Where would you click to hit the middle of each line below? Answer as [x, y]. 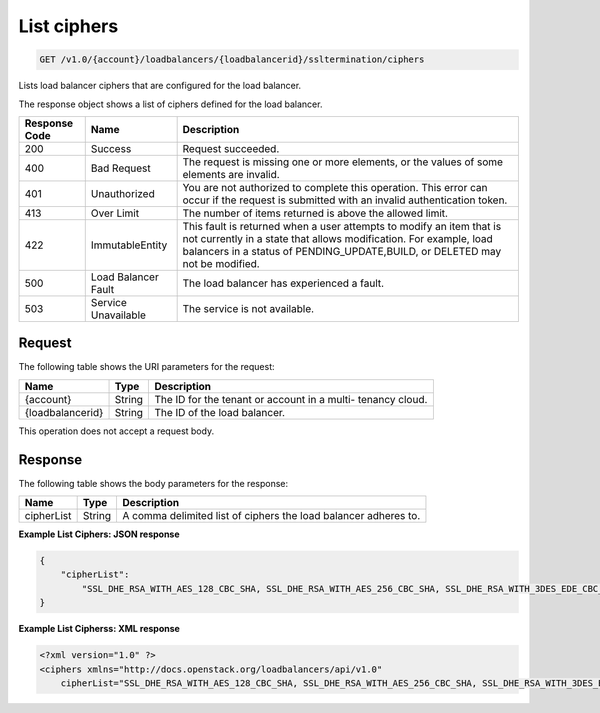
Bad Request [121, 168]
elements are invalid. [231, 174]
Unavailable [118, 315]
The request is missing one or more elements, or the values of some [343, 162]
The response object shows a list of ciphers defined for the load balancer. [170, 104]
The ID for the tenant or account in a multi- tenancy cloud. [291, 399]
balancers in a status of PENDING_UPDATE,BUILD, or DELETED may [342, 251]
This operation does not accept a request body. [116, 431]
